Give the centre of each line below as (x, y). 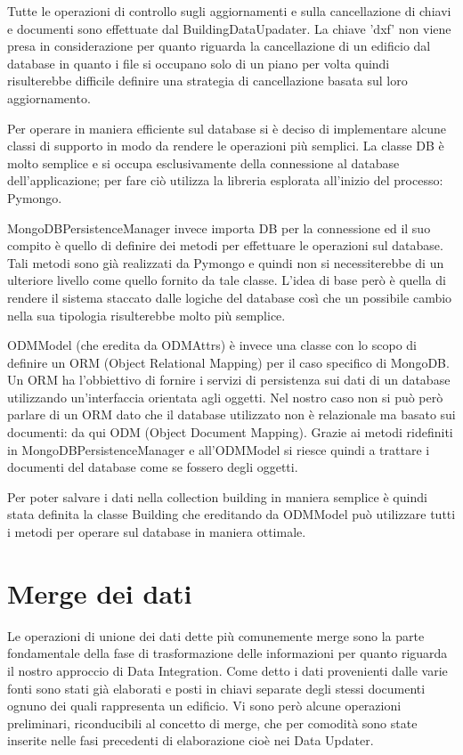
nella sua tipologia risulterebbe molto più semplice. (146, 315)
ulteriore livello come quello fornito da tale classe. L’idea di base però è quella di (227, 280)
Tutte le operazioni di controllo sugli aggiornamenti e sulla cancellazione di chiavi (229, 11)
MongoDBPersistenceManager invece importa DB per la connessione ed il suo (219, 227)
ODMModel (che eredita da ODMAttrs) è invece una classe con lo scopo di (212, 345)
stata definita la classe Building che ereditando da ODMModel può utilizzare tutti (231, 514)
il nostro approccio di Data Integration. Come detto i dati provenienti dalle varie (227, 670)
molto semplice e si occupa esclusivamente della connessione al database (203, 162)
